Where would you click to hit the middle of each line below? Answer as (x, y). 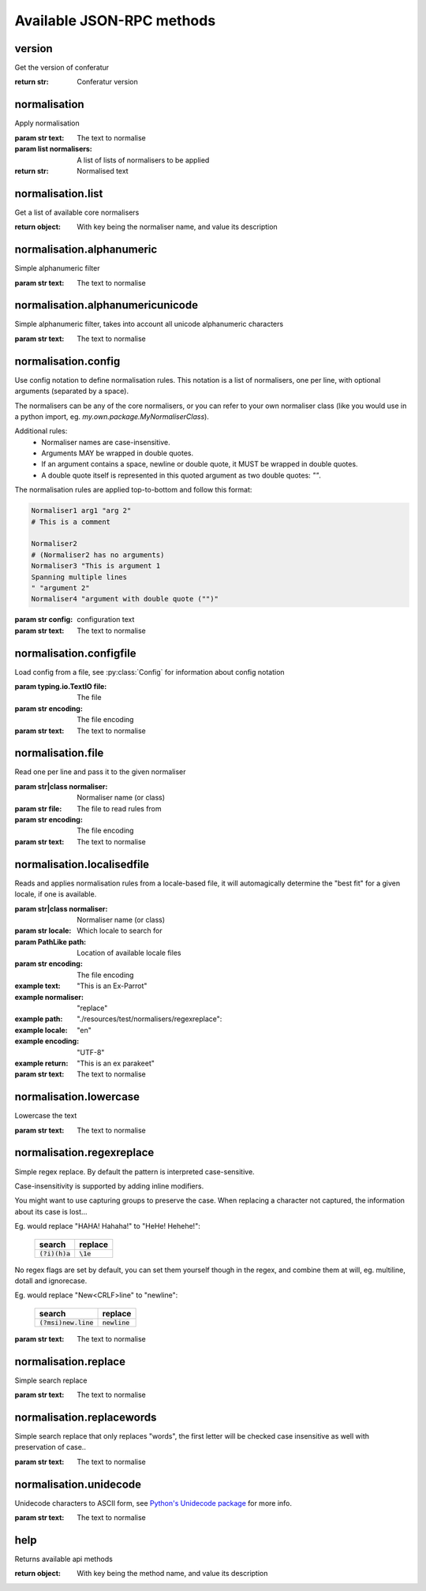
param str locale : (43, 930)
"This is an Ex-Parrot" (112, 986)
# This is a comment (71, 522)
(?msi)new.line (66, 1322)
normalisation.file (59, 753)
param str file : (38, 808)
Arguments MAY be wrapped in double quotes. (117, 453)
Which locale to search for (120, 930)
